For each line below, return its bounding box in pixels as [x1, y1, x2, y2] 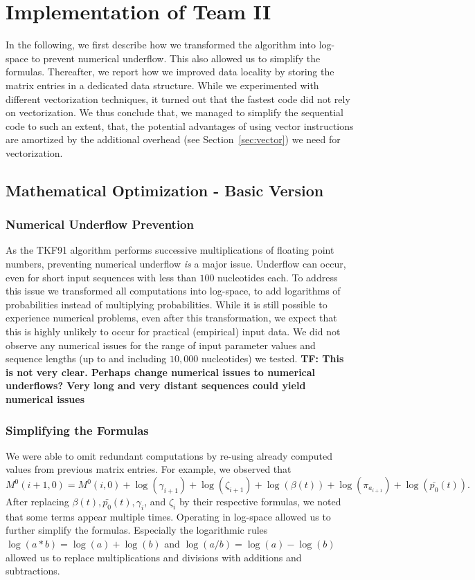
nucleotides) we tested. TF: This [201, 351, 344, 366]
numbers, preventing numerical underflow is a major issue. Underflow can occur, [6, 256, 346, 271]
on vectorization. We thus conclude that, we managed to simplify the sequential [6, 105, 343, 120]
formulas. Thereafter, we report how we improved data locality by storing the [6, 64, 334, 79]
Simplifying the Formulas [6, 421, 149, 438]
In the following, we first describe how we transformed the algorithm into [6, 37, 316, 52]
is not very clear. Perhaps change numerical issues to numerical [6, 364, 316, 379]
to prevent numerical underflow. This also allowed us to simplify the [31, 50, 321, 65]
